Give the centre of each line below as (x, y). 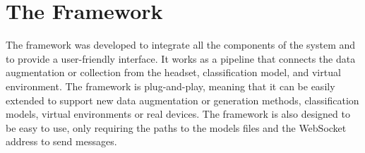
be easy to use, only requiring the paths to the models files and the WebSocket (176, 127)
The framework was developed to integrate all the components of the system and (181, 45)
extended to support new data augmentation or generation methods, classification (182, 100)
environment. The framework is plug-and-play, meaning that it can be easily (170, 86)
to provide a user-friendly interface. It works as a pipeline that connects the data (181, 58)
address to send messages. (61, 141)
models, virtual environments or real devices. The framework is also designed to (178, 114)
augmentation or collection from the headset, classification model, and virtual (173, 72)
